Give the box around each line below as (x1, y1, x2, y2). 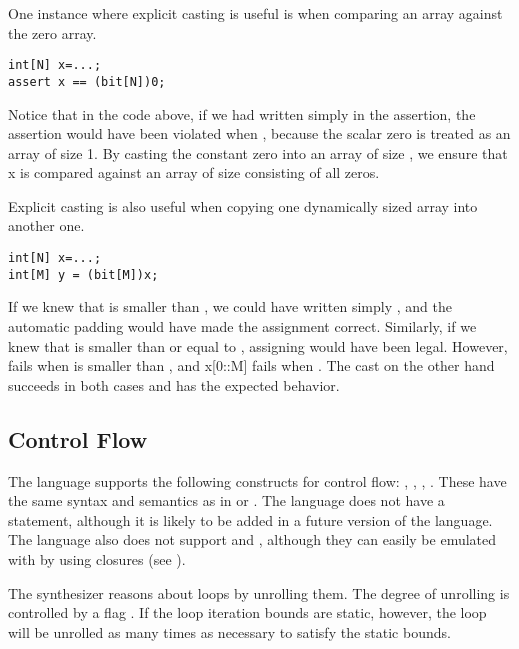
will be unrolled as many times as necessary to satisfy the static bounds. (8, 621, 451, 642)
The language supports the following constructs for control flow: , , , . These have (8, 470, 507, 491)
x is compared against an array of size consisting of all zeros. (8, 162, 380, 183)
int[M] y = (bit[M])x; (8, 267, 159, 282)
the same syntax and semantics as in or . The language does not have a (8, 490, 445, 511)
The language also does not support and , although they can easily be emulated (8, 529, 497, 550)
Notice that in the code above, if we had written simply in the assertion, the (8, 103, 476, 124)
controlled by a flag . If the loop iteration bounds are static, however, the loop (8, 602, 487, 623)
